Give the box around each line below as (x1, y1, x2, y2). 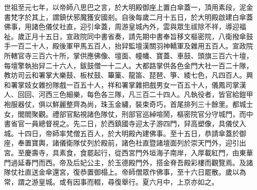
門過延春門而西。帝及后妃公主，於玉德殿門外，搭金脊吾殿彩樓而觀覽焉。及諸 (4, 157, 253, 167)
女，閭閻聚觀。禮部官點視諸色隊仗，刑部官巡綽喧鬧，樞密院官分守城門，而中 (4, 108, 253, 119)
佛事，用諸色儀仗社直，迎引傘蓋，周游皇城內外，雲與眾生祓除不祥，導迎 (4, 21, 239, 32)
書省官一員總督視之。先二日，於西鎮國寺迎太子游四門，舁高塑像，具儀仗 (4, 118, 239, 129)
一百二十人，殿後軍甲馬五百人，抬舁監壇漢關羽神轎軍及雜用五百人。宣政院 (10, 41, 253, 51)
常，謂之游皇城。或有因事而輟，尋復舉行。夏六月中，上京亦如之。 (4, 176, 218, 187)
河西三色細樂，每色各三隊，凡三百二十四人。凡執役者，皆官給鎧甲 (38, 89, 253, 99)
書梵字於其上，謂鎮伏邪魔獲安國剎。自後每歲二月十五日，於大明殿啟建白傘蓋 (4, 11, 253, 22)
